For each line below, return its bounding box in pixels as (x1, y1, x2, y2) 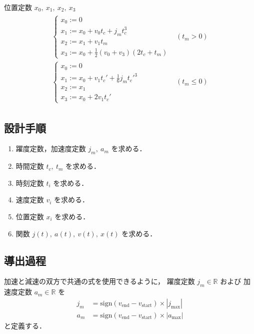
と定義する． (4, 320, 46, 330)
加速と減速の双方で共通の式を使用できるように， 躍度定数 (4, 276, 195, 286)
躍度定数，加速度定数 (15, 143, 86, 154)
